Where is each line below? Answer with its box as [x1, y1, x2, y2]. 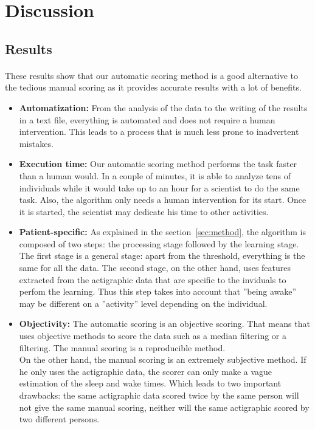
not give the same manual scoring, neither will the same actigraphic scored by [19, 400, 310, 413]
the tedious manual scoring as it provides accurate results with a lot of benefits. [5, 81, 302, 94]
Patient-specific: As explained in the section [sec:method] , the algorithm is [19, 225, 306, 238]
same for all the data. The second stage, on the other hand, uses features [19, 261, 291, 274]
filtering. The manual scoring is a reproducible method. [19, 341, 226, 354]
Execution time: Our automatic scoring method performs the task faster [19, 157, 297, 170]
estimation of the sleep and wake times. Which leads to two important [19, 377, 282, 390]
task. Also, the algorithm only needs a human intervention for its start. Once [19, 193, 306, 206]
